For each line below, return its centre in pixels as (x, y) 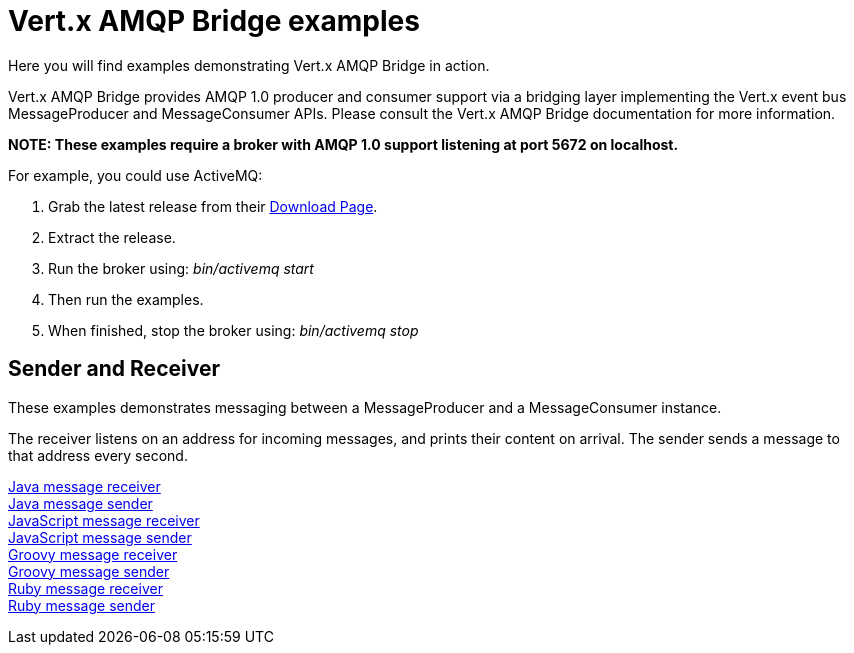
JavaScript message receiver (104, 520)
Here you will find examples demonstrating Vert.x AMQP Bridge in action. (249, 65)
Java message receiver (84, 486)
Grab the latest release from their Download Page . (213, 206)
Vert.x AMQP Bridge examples (214, 21)
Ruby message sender (81, 605)
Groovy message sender (89, 571)
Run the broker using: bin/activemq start (181, 268)
